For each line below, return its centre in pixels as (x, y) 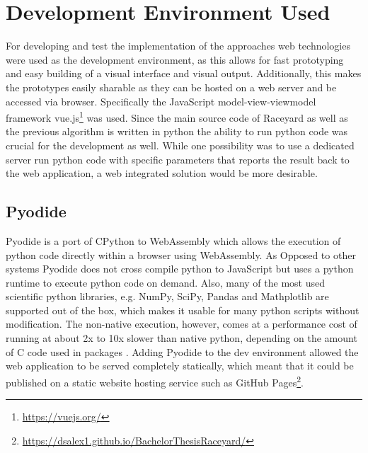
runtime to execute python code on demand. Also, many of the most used (165, 282)
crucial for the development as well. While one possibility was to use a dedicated (180, 145)
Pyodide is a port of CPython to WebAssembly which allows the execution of (173, 240)
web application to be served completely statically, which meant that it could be (180, 366)
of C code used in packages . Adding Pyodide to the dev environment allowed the (182, 351)
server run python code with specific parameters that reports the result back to (178, 159)
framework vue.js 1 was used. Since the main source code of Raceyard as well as (177, 116)
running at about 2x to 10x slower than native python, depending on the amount (182, 338)
